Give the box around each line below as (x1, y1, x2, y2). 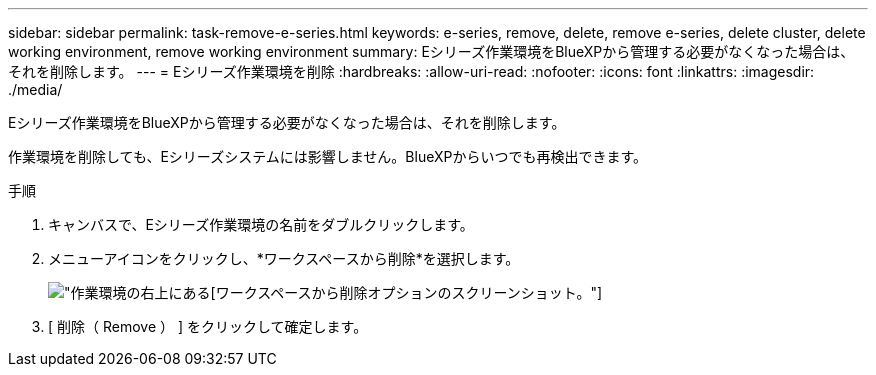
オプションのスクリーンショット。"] (367, 284, 603, 301)
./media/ (8, 81, 63, 98)
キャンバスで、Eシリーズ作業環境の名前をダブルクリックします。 (48, 216, 474, 233)
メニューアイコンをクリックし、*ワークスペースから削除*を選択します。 (48, 250, 520, 267)
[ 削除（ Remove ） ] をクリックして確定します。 (48, 318, 368, 335)
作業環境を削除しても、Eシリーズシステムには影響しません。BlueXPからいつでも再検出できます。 (8, 148, 648, 165)
